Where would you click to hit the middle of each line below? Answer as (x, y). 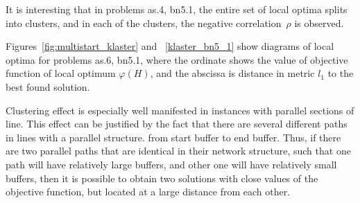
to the (341, 73)
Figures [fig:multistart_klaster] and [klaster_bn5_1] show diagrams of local (170, 46)
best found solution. (48, 86)
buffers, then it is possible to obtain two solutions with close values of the (162, 178)
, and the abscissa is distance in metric (232, 73)
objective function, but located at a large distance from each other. (148, 192)
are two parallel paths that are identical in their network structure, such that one (178, 151)
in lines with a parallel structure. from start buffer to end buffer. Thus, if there (173, 137)
